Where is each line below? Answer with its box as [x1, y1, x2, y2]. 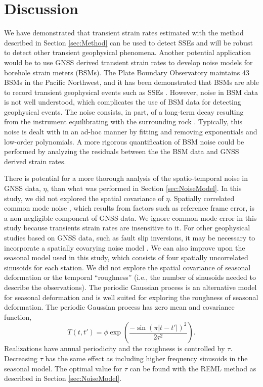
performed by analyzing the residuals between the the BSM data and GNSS [4, 146, 239, 157]
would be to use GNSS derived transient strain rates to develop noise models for [4, 57, 253, 67]
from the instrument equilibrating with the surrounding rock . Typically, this [4, 116, 243, 127]
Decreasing [4, 353, 38, 363]
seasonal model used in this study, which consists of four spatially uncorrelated [4, 252, 248, 263]
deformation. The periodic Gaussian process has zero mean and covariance [4, 302, 235, 312]
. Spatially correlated [169, 192, 235, 203]
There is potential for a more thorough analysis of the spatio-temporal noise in [4, 173, 248, 183]
